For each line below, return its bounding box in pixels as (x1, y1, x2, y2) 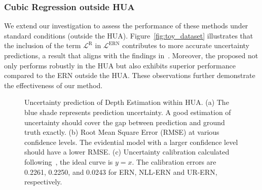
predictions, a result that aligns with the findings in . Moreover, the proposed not (4, 50, 258, 60)
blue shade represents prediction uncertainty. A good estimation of (24, 106, 231, 117)
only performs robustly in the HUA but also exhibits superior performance (4, 60, 236, 70)
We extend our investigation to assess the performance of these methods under (4, 20, 248, 31)
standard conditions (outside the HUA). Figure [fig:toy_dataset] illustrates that (4, 30, 253, 41)
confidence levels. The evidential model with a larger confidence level (24, 136, 238, 147)
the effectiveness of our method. (4, 80, 103, 90)
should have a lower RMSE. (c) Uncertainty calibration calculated (24, 146, 230, 157)
